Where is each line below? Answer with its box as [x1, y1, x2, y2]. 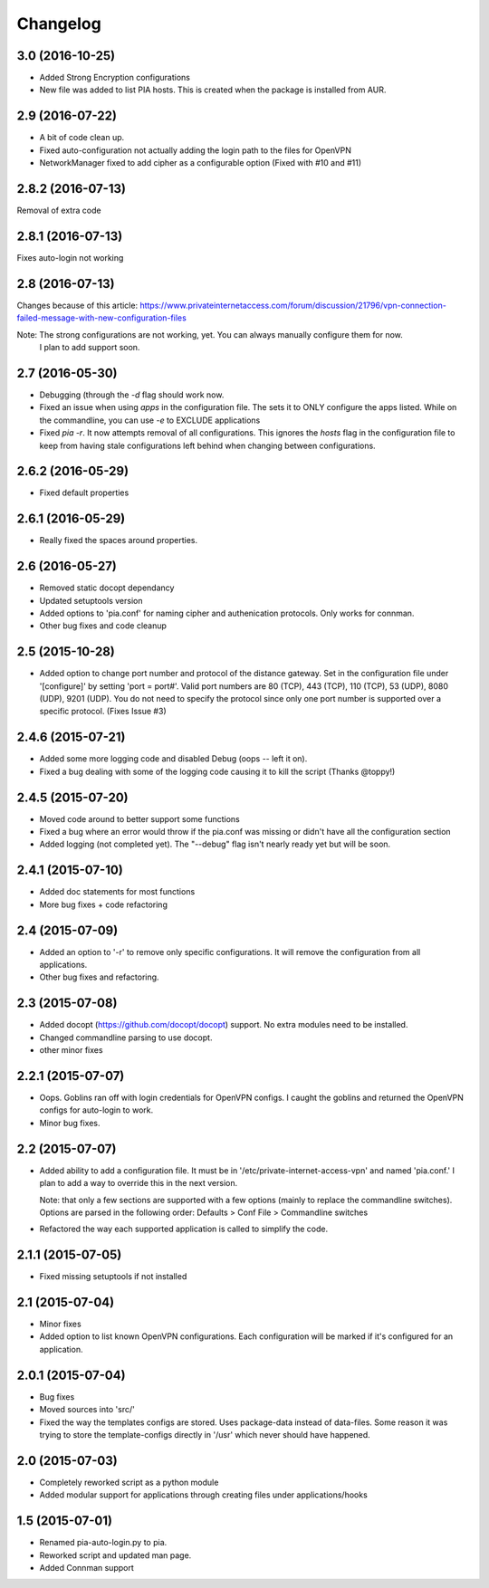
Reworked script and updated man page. [39, 1549, 192, 1561]
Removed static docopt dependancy [39, 582, 175, 593]
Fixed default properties [39, 487, 129, 498]
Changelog [16, 14, 101, 33]
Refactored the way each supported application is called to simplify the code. [39, 1223, 329, 1235]
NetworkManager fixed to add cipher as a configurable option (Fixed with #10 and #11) [39, 158, 362, 168]
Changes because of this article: [16, 300, 139, 311]
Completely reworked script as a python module [39, 1477, 219, 1488]
